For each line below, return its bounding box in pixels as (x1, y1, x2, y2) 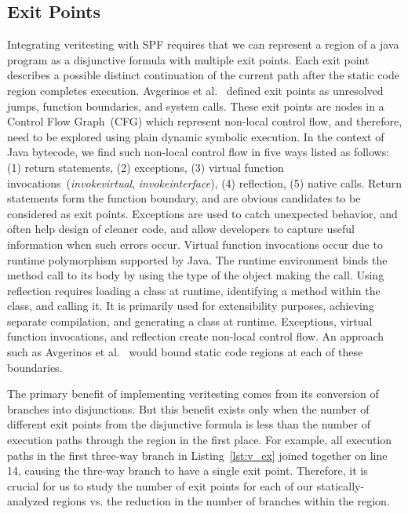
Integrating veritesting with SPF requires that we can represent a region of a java (7, 36, 399, 53)
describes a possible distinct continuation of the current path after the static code (7, 67, 399, 83)
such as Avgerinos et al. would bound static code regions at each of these (7, 344, 363, 360)
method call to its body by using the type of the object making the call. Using (7, 267, 384, 283)
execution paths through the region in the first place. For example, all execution (7, 432, 392, 448)
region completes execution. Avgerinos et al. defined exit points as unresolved (7, 82, 384, 98)
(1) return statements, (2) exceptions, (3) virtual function (7, 159, 284, 175)
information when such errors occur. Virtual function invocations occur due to (7, 235, 383, 252)
